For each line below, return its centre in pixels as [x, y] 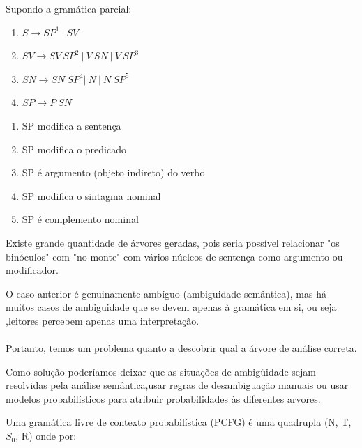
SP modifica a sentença [71, 125]
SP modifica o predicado [74, 149]
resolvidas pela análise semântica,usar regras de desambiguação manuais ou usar [177, 385]
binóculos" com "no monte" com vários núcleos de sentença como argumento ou [174, 256]
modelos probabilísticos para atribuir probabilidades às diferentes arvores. [163, 398]
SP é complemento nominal [80, 219]
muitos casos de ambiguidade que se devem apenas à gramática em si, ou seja [171, 307]
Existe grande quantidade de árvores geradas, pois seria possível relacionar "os [173, 242]
